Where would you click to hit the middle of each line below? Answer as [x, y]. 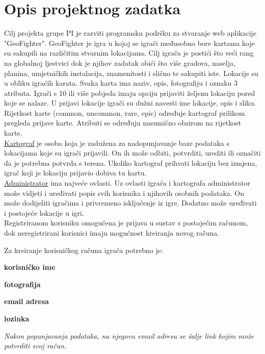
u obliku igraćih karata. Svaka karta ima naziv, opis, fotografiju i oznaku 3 [121, 83]
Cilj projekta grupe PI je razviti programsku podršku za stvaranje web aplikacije [130, 33]
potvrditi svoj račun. [35, 346]
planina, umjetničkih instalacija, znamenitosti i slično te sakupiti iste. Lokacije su [131, 73]
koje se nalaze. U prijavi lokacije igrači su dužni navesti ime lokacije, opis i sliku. [130, 103]
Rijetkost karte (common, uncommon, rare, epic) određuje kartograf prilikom [125, 112]
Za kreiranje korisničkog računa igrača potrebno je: [84, 250]
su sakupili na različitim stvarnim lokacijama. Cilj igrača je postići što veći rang [129, 53]
